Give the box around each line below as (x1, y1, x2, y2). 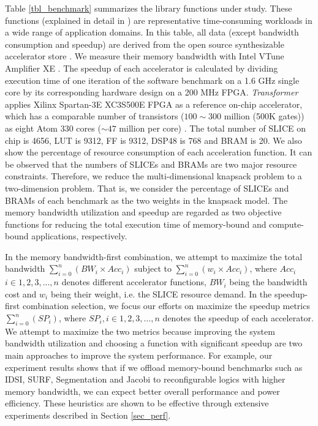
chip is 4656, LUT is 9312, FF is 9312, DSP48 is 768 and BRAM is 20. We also (5, 133, 302, 146)
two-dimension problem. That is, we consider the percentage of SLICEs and (5, 181, 289, 194)
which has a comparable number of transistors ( (5, 110, 184, 122)
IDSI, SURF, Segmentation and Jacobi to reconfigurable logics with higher (5, 373, 286, 386)
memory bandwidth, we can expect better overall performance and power (5, 384, 280, 397)
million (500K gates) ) (224, 110, 305, 122)
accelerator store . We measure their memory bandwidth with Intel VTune (5, 50, 284, 62)
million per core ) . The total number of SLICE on (119, 121, 306, 134)
